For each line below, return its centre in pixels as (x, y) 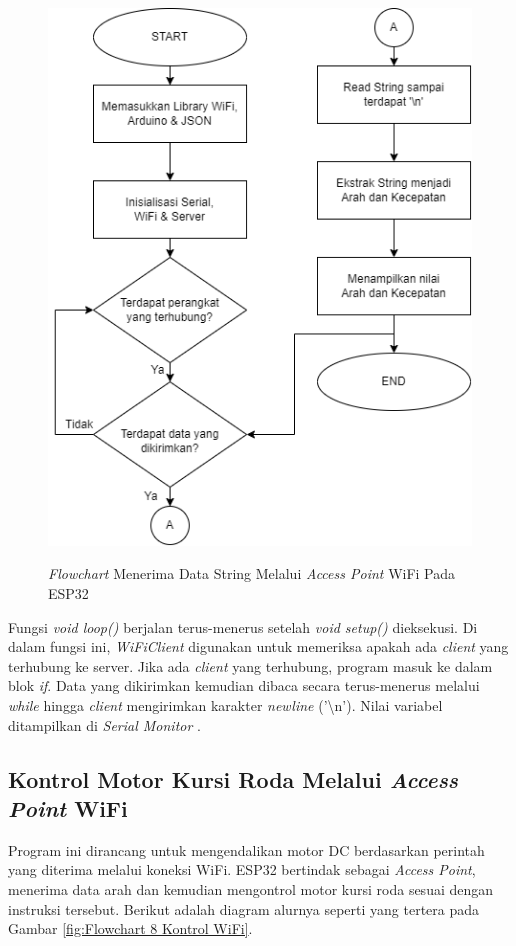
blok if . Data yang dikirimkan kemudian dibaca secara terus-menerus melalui (244, 685)
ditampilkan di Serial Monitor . (104, 724)
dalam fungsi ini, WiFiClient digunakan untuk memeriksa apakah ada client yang (258, 646)
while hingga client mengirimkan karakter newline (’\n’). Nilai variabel (225, 705)
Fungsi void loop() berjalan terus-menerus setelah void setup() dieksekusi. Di (243, 626)
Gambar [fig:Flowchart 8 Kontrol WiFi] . (130, 928)
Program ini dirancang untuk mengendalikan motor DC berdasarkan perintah (246, 849)
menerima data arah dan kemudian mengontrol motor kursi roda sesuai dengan (251, 889)
